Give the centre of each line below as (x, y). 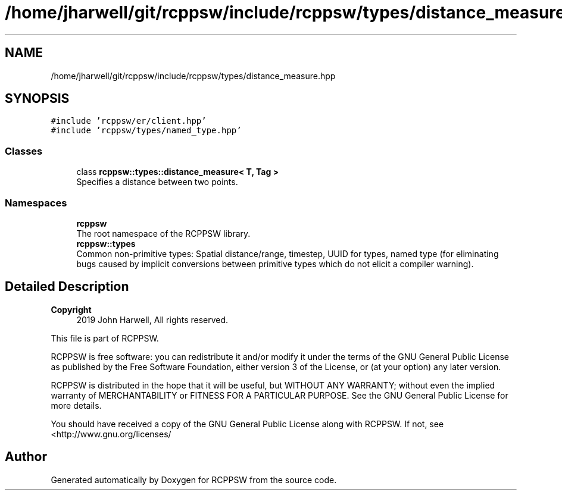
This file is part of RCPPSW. (105, 338)
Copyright (71, 309)
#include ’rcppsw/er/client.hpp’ (129, 121)
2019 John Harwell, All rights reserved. (152, 319)
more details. (76, 405)
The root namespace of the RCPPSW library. (163, 233)
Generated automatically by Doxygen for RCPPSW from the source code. (194, 480)
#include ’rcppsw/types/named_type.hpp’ (146, 131)
